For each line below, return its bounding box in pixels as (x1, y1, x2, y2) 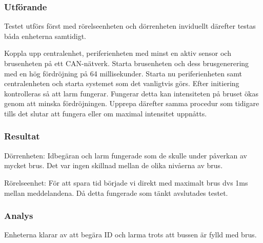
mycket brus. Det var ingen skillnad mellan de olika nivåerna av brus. (4, 160, 223, 171)
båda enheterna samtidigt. (4, 30, 86, 41)
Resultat (4, 130, 40, 143)
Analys (4, 209, 33, 222)
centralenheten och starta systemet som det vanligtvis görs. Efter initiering (4, 78, 239, 89)
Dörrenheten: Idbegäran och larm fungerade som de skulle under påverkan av (4, 150, 247, 160)
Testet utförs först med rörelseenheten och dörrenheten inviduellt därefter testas (4, 21, 256, 31)
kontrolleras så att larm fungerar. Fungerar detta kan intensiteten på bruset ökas (4, 88, 258, 98)
